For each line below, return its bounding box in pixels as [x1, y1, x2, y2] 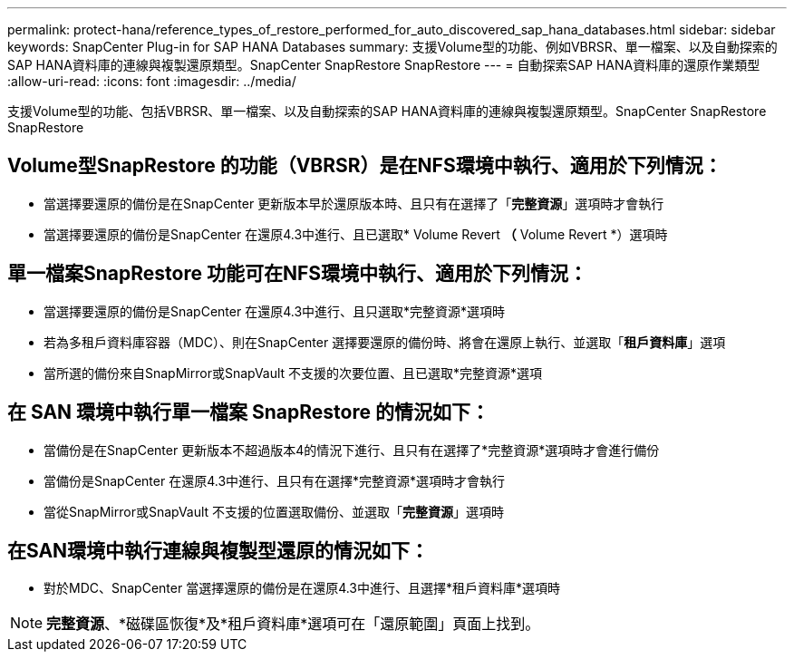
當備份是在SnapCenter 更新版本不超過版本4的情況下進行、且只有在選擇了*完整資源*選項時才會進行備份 [44, 441, 660, 458]
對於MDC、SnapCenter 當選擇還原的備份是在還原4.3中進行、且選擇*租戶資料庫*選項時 [44, 580, 561, 596]
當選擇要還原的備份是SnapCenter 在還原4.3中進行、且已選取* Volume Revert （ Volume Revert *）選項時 [44, 226, 668, 242]
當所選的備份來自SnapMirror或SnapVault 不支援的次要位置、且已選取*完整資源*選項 [44, 364, 543, 381]
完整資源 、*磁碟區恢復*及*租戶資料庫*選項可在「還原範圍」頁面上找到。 [46, 615, 540, 634]
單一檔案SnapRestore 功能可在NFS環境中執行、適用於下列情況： [7, 262, 588, 286]
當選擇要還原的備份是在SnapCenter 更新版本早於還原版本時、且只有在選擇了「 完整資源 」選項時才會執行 [44, 195, 664, 211]
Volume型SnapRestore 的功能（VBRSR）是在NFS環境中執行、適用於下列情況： [7, 154, 722, 178]
